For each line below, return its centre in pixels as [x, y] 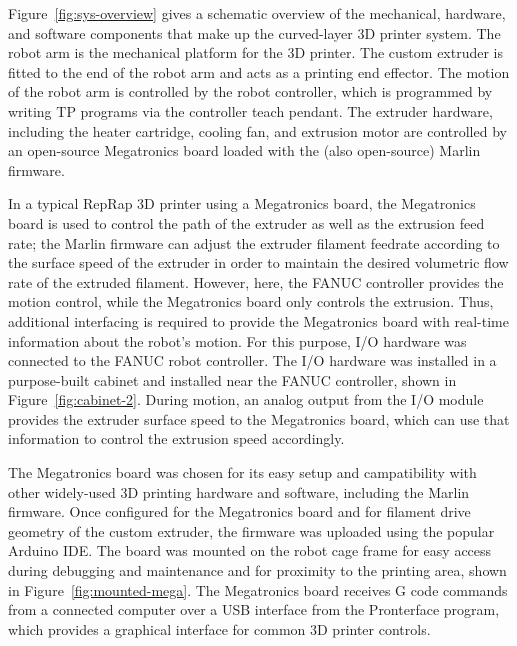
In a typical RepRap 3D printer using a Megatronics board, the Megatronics [242, 203]
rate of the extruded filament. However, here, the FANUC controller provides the [256, 281]
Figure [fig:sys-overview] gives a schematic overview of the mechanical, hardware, [257, 13]
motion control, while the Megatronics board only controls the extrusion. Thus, [251, 301]
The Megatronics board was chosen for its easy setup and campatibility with [242, 472]
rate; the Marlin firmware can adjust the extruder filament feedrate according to [254, 242]
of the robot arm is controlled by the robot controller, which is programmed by [250, 91]
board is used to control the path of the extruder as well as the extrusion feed [246, 222]
